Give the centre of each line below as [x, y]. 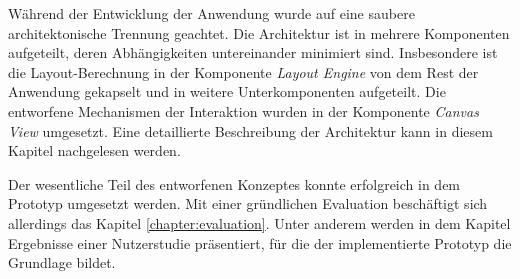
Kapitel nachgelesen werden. [94, 150]
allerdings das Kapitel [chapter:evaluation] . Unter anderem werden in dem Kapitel [259, 222]
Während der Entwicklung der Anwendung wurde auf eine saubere [211, 13]
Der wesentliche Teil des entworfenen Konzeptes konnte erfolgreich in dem [234, 183]
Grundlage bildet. [62, 262]
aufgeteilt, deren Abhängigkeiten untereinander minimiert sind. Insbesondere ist [253, 52]
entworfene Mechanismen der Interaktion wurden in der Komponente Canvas [243, 110]
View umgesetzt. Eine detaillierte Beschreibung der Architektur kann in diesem [250, 130]
